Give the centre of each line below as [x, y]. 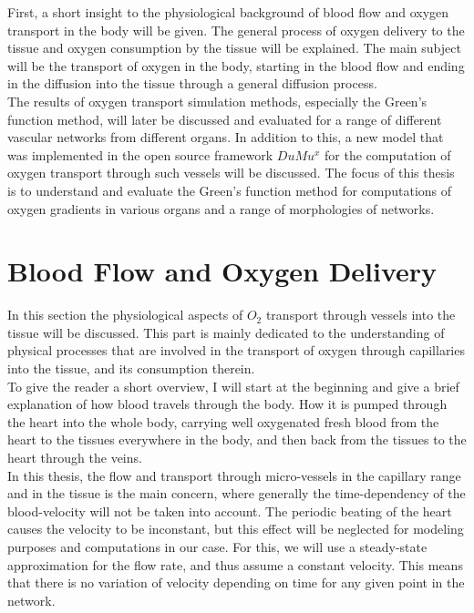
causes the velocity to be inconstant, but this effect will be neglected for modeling [236, 529]
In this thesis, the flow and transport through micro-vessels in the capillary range [234, 475]
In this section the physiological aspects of [125, 315]
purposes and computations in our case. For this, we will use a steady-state [217, 546]
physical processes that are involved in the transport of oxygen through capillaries [236, 350]
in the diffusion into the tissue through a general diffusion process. [192, 83]
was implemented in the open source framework [140, 154]
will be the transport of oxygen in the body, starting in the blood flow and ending [236, 65]
